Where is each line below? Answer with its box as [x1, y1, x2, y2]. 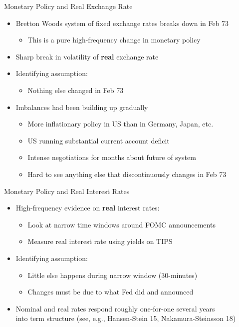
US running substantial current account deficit [27, 135, 170, 145]
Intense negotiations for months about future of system [27, 152, 196, 162]
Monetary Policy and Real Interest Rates [4, 185, 130, 196]
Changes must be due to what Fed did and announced [27, 286, 194, 297]
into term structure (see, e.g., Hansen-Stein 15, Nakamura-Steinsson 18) [15, 313, 236, 323]
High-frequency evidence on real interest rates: [15, 202, 160, 213]
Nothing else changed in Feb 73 [27, 84, 124, 95]
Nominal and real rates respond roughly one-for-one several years [15, 303, 215, 313]
